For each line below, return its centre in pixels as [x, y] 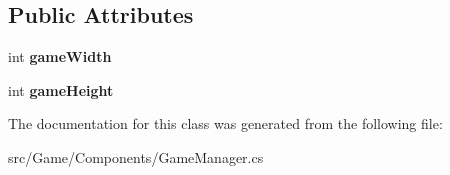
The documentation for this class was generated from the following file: [225, 123]
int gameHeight [61, 89]
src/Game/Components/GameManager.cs [136, 156]
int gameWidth [60, 56]
